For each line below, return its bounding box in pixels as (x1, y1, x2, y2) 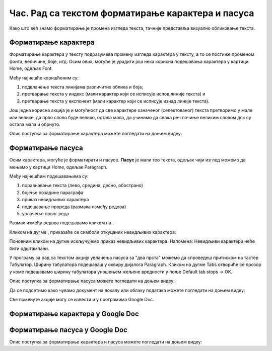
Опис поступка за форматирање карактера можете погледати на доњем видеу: (9, 131, 182, 137)
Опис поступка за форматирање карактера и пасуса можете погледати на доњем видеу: (9, 338, 202, 344)
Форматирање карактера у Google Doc (9, 309, 139, 318)
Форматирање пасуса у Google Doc (9, 325, 128, 334)
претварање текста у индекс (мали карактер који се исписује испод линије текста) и (22, 91, 206, 97)
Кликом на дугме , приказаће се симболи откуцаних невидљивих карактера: (9, 229, 176, 235)
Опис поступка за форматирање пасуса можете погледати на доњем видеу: (9, 278, 175, 284)
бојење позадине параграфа (22, 189, 84, 196)
